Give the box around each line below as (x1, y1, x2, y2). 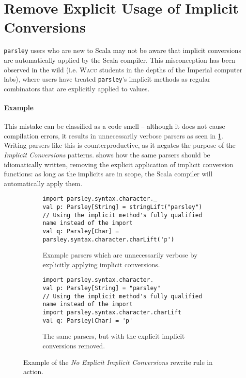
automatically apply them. (4, 178, 82, 188)
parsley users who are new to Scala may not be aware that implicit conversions (4, 45, 241, 55)
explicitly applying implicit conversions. (43, 259, 160, 269)
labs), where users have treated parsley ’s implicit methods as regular (4, 74, 211, 84)
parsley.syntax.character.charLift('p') (43, 236, 175, 243)
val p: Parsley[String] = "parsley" (43, 285, 161, 292)
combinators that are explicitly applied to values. (4, 83, 150, 93)
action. (23, 366, 44, 377)
